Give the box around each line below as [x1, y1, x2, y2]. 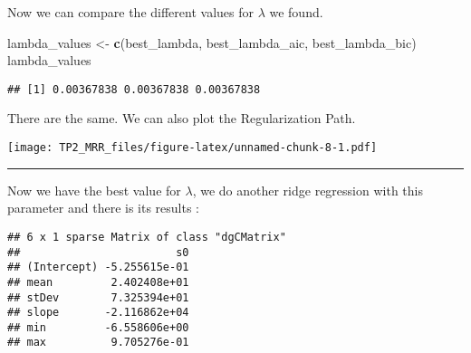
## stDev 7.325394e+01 [7, 291, 189, 304]
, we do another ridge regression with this [192, 180, 423, 199]
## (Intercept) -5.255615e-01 [7, 261, 189, 274]
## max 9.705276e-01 [7, 336, 189, 349]
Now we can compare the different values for [7, 3, 254, 21]
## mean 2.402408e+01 [7, 275, 189, 289]
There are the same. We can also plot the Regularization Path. [7, 109, 356, 128]
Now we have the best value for [7, 180, 181, 199]
